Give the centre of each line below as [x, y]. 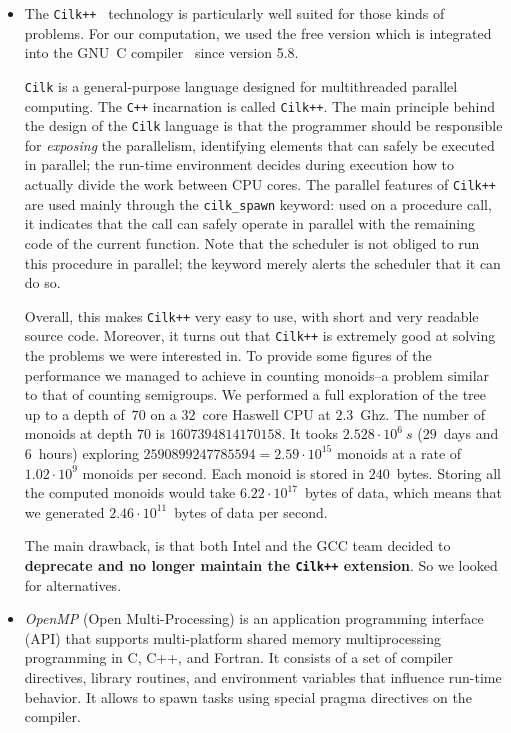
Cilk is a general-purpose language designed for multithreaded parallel [241, 85]
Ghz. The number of [422, 413]
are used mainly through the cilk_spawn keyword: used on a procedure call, [258, 203]
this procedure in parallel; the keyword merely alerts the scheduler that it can [262, 262]
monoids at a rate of [399, 452]
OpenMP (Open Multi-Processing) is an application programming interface [254, 618]
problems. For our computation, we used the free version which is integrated [258, 32]
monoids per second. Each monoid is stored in [223, 472]
